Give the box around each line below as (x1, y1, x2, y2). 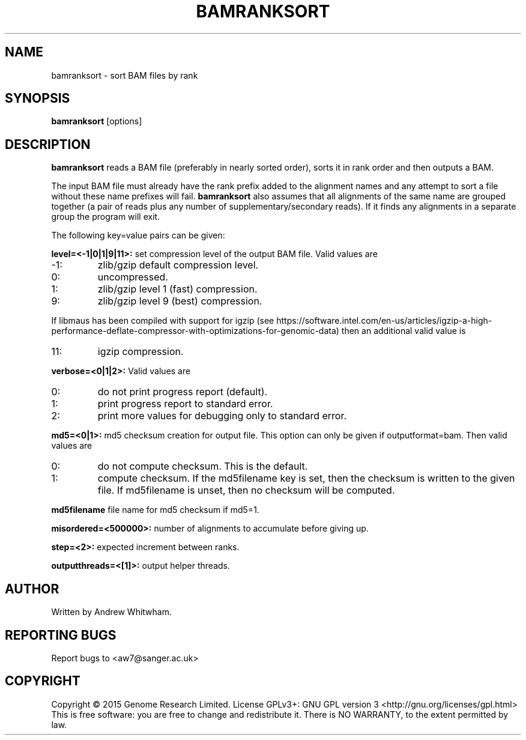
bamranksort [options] (51, 116, 142, 127)
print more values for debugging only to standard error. (97, 410, 347, 422)
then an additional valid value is (341, 326, 466, 336)
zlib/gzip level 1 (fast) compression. (97, 283, 258, 296)
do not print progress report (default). (97, 386, 268, 398)
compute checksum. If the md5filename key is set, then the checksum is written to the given (97, 472, 515, 485)
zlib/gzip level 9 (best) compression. (97, 295, 262, 308)
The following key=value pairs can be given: (51, 230, 225, 241)
